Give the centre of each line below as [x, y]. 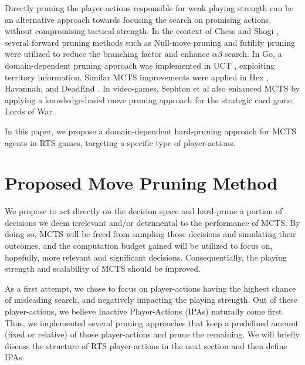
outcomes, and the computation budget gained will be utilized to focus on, [139, 246]
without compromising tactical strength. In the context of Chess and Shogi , [142, 31]
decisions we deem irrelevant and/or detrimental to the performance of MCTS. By [152, 222]
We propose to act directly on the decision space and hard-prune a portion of [144, 211]
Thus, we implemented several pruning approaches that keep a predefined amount [152, 322]
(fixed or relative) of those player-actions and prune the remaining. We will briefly [152, 334]
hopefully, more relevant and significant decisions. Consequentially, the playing [146, 257]
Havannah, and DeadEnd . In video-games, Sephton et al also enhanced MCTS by [152, 88]
